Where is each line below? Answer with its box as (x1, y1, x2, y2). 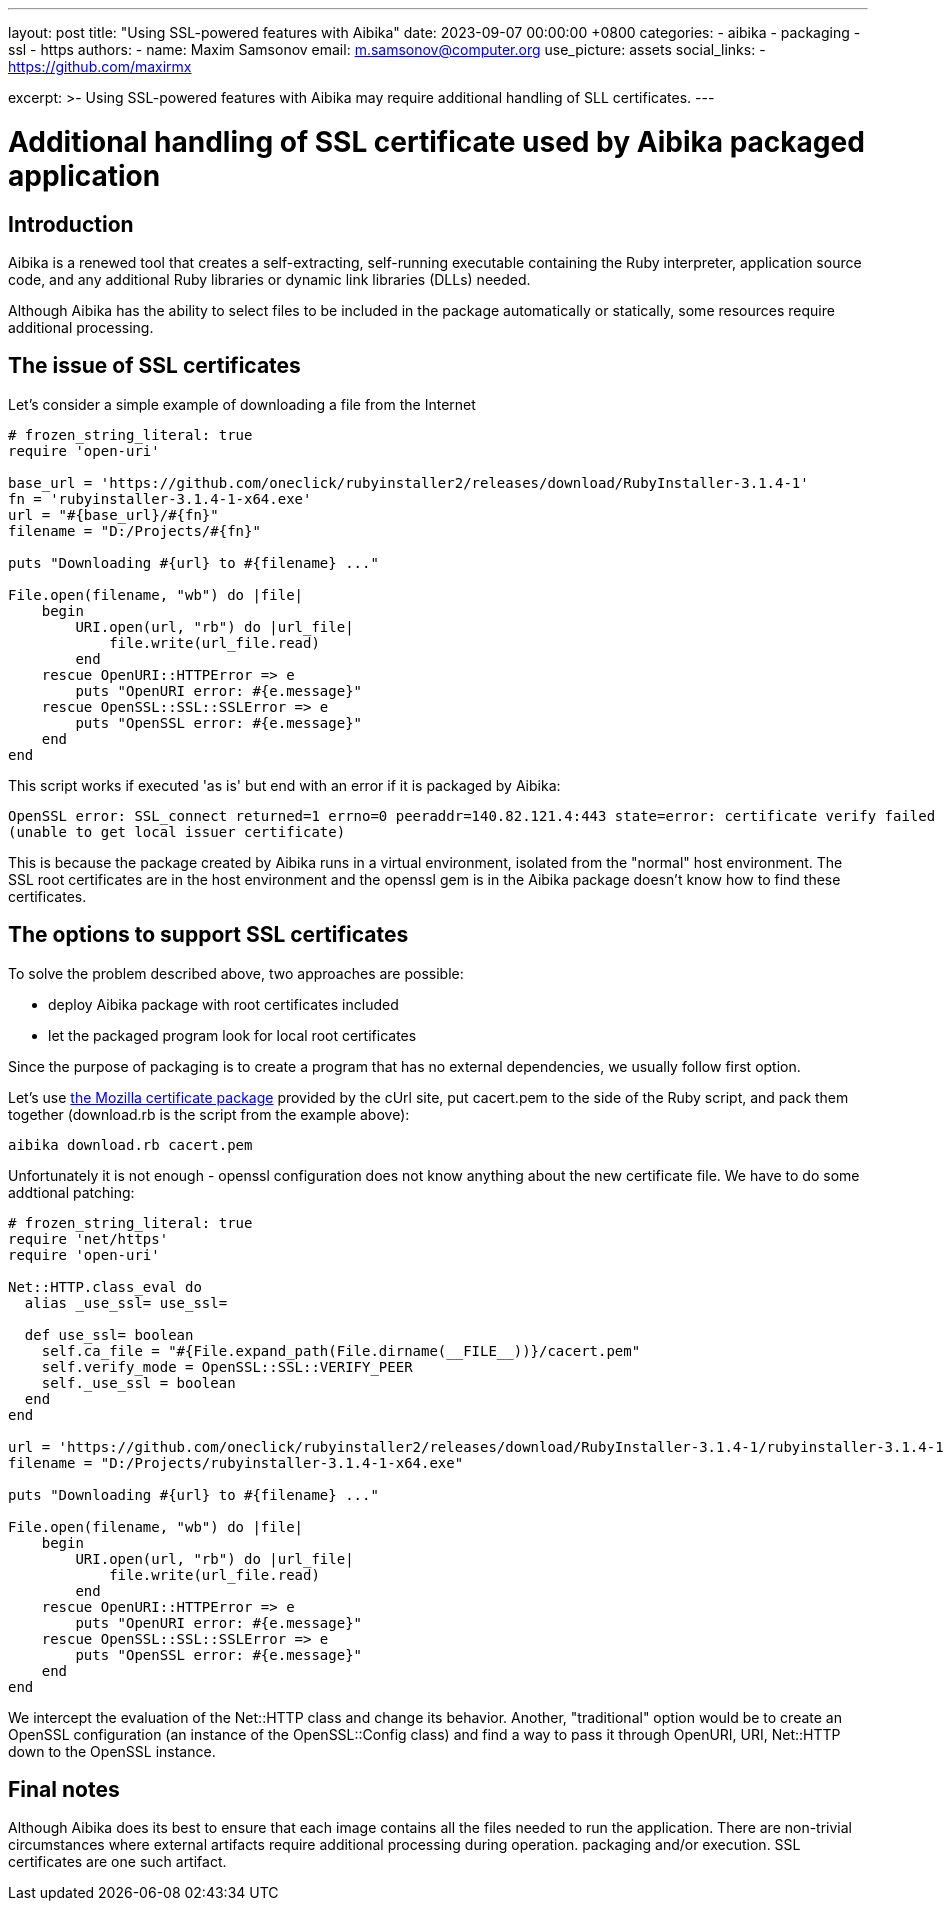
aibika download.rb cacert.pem (8, 1136, 253, 1153)
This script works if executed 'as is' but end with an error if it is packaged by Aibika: (8, 776, 561, 794)
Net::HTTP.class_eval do (8, 1278, 202, 1295)
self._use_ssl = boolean (41, 1374, 236, 1391)
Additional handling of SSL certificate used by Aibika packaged (8, 124, 865, 159)
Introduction (8, 211, 134, 237)
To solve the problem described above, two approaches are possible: (8, 964, 464, 982)
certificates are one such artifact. (8, 1853, 227, 1871)
